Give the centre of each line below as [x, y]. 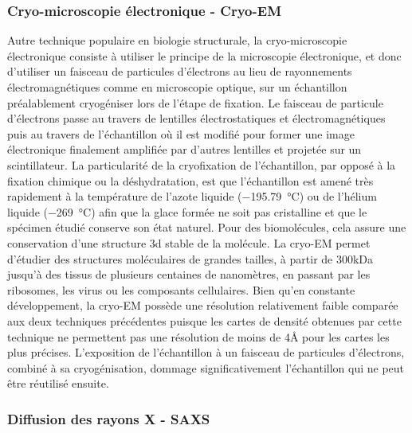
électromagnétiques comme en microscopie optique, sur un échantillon [177, 87]
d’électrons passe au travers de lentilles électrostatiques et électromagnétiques [196, 118]
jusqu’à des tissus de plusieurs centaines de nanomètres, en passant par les [189, 274]
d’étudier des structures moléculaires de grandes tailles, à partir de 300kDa [190, 258]
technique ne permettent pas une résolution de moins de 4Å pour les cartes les [198, 336]
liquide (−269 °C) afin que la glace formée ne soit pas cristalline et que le [187, 211]
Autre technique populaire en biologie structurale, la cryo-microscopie [177, 40]
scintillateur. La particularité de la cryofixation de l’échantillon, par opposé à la [202, 164]
